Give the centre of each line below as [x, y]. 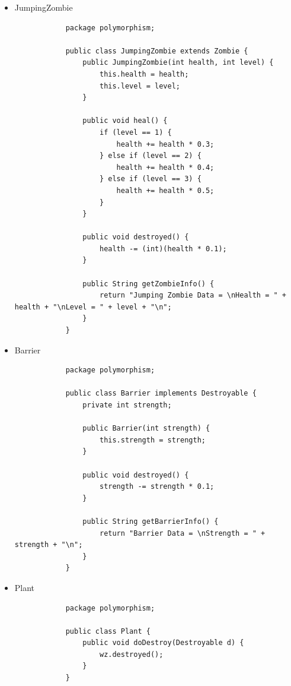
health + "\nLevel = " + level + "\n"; [93, 307]
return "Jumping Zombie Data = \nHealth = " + [193, 295]
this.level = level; [140, 86]
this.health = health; [144, 74]
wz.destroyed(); [131, 654]
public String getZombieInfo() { [148, 284]
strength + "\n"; [49, 545]
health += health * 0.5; [165, 190]
